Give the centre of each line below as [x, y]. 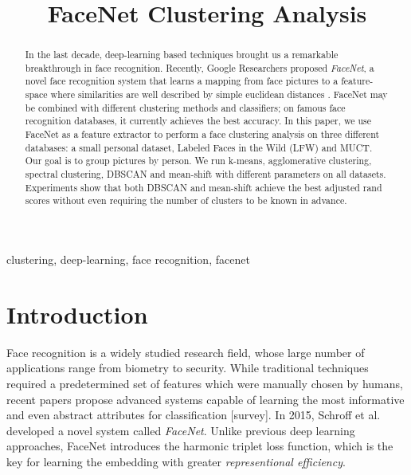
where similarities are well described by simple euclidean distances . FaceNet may [219, 94]
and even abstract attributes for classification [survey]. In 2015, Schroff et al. [194, 415]
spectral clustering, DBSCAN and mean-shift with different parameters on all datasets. [205, 174]
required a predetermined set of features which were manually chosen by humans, [205, 383]
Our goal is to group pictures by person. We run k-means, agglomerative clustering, [198, 161]
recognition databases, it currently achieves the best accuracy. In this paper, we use [198, 121]
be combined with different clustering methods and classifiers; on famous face [185, 107]
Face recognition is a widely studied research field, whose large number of [186, 352]
